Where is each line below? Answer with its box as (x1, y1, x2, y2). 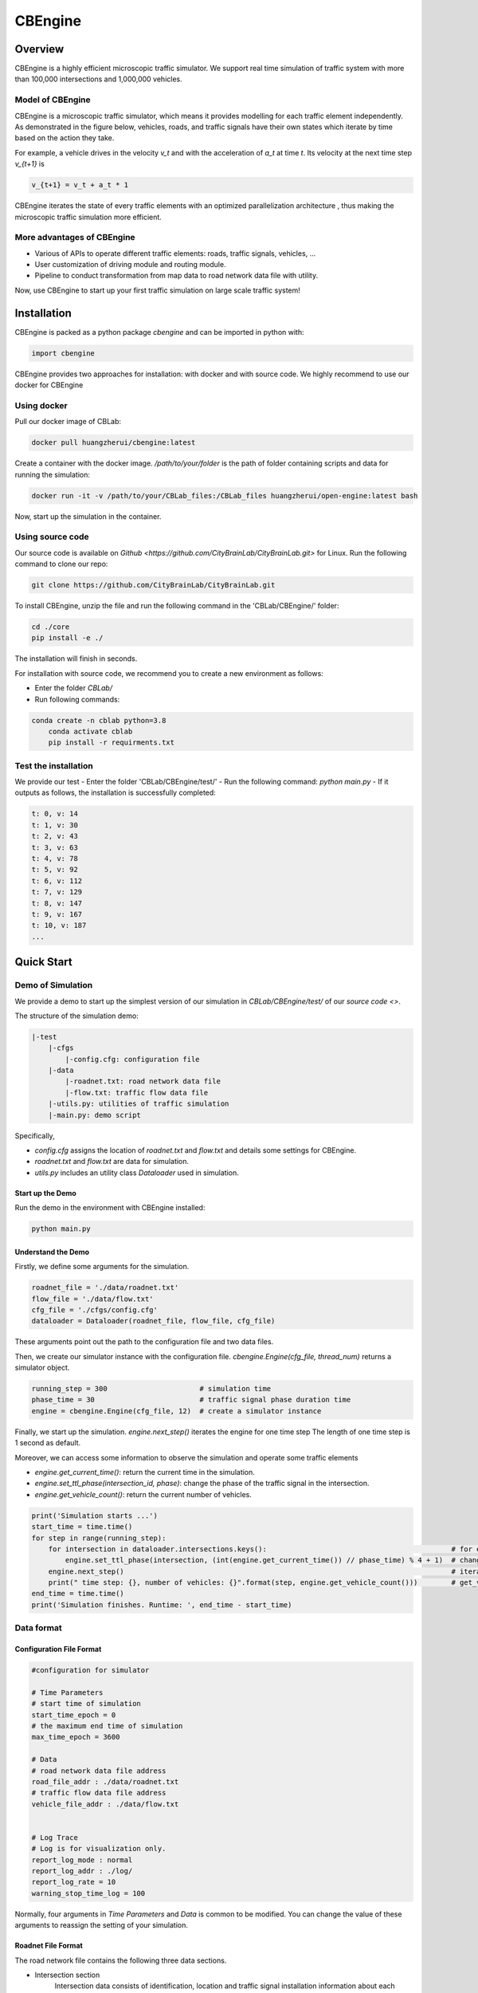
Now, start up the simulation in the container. (14, 511, 162, 521)
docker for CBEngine (14, 380, 84, 390)
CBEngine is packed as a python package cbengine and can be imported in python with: (14, 327, 304, 336)
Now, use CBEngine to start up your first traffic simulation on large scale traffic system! (14, 285, 300, 295)
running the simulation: (14, 470, 91, 479)
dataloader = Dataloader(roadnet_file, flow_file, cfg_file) (31, 1316, 276, 1326)
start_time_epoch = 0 (31, 1710, 116, 1720)
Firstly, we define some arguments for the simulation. (14, 1262, 190, 1272)
